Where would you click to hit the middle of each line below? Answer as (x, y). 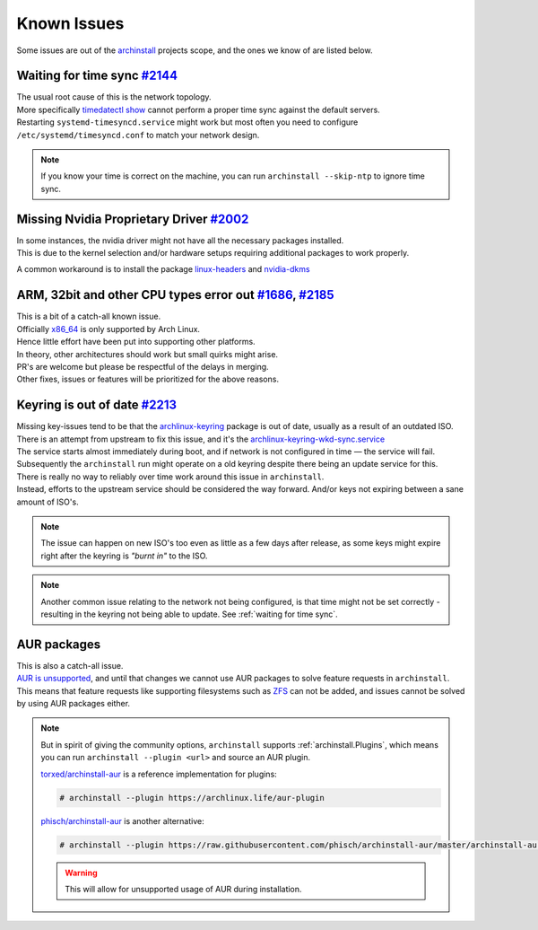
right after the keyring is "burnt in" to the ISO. (124, 556)
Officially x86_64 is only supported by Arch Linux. (108, 329)
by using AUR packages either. (73, 704)
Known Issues (70, 23)
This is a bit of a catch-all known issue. (89, 316)
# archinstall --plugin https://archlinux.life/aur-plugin (192, 798)
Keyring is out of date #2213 (97, 405)
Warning (81, 873)
